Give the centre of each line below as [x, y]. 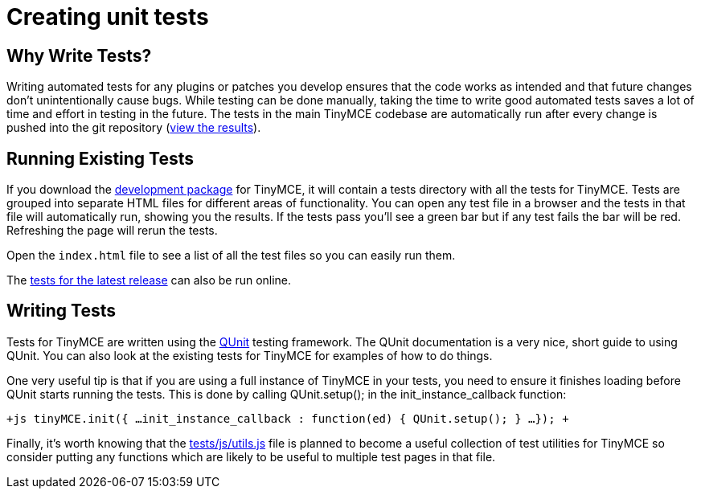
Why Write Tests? [79, 55]
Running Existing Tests [100, 158]
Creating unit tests [108, 17]
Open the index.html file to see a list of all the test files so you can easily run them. [231, 256]
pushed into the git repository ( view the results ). [134, 128]
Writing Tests [61, 311]
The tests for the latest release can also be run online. [149, 280]
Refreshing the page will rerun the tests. [112, 231]
